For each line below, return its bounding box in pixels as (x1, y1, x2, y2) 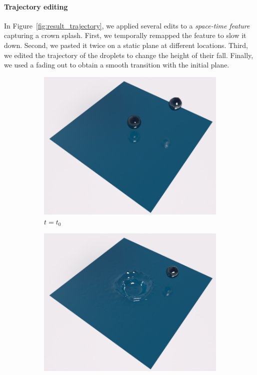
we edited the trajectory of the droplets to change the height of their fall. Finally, (4, 49, 253, 60)
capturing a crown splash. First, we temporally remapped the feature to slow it (4, 30, 246, 40)
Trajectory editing (4, 1, 68, 11)
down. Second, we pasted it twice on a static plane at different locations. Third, (4, 39, 248, 50)
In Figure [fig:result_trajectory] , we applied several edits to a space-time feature (4, 20, 250, 30)
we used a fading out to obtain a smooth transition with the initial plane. (4, 59, 229, 70)
